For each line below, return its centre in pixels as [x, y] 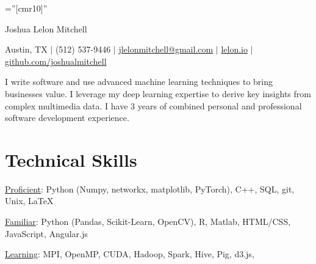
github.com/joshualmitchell [56, 61]
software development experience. [67, 118]
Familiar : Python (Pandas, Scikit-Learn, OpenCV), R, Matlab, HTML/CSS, [148, 222]
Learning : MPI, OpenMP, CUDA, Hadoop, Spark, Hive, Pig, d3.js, [130, 254]
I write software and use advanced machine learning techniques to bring [139, 82]
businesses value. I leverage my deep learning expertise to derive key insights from [158, 93]
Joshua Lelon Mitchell [46, 28]
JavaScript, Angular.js [46, 233]
